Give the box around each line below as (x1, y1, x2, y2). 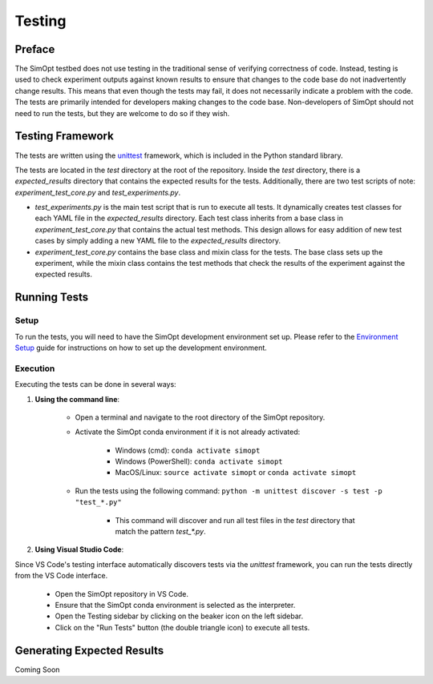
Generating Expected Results (14, 643, 164, 657)
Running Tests (14, 291, 88, 304)
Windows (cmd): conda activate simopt (115, 445, 261, 455)
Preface (14, 42, 55, 56)
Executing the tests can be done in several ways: (14, 380, 176, 389)
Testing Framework (14, 129, 114, 143)
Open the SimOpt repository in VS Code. (55, 589, 188, 598)
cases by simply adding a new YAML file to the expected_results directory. (34, 236, 281, 246)
